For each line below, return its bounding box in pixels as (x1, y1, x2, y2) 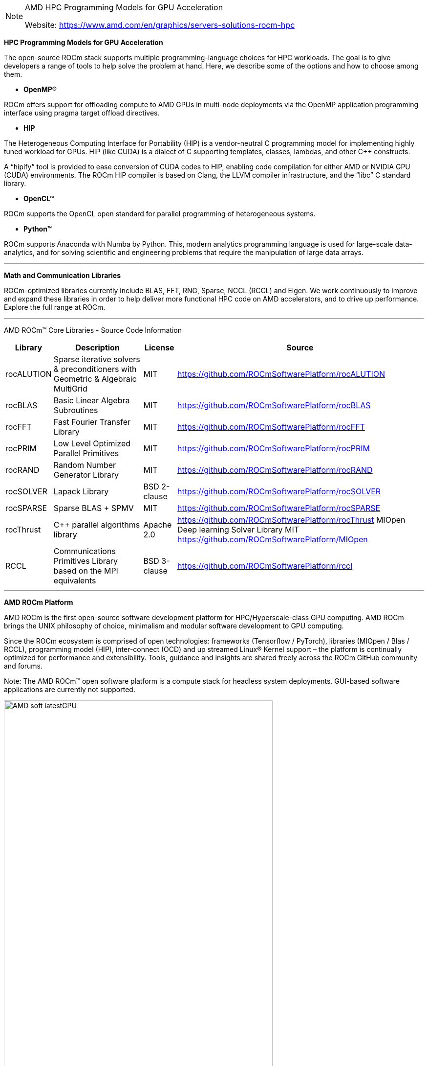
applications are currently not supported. (4, 685, 135, 694)
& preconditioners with (53, 364, 137, 374)
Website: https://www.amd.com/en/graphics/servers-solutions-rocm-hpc (25, 20, 295, 30)
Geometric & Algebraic (53, 374, 137, 384)
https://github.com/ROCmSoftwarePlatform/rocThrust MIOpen (177, 515, 406, 525)
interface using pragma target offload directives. (4, 109, 160, 117)
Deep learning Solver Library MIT (177, 525, 300, 534)
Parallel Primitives (53, 448, 119, 458)
